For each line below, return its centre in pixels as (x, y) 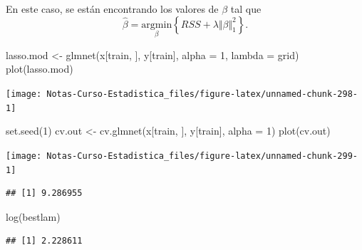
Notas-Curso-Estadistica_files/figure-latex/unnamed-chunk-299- (202, 156)
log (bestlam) (33, 216)
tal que (246, 9)
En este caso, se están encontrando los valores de (112, 9)
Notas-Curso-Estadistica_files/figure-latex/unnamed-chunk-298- (202, 94)
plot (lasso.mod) (40, 69)
